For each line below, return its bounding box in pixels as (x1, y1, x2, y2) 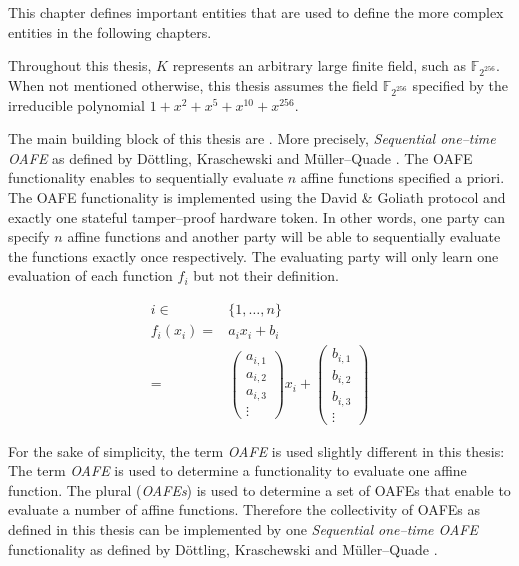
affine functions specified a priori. (300, 167, 505, 188)
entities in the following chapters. (8, 21, 212, 42)
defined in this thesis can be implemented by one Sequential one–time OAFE (8, 519, 478, 540)
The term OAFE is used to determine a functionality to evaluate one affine (8, 460, 467, 481)
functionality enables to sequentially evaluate (8, 167, 284, 188)
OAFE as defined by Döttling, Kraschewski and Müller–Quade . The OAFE (8, 147, 473, 168)
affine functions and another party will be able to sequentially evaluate (67, 226, 501, 247)
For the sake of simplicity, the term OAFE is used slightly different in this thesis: (8, 440, 505, 461)
